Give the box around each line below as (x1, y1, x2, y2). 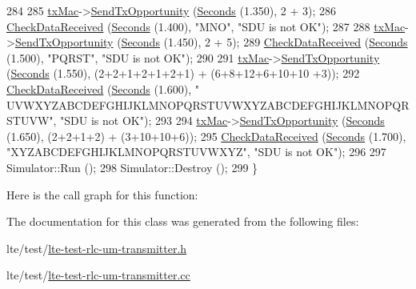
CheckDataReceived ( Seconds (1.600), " (6, 80, 199, 97)
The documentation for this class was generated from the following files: (6, 213, 359, 230)
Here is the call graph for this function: (6, 186, 198, 203)
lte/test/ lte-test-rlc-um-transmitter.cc (6, 267, 190, 283)
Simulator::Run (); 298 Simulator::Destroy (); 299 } (6, 159, 258, 175)
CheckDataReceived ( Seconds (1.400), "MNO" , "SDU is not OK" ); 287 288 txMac (6, 18, 406, 34)
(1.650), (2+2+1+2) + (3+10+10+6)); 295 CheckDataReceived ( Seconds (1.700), (6, 127, 406, 144)
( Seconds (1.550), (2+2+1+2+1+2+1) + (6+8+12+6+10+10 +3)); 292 (6, 65, 360, 82)
